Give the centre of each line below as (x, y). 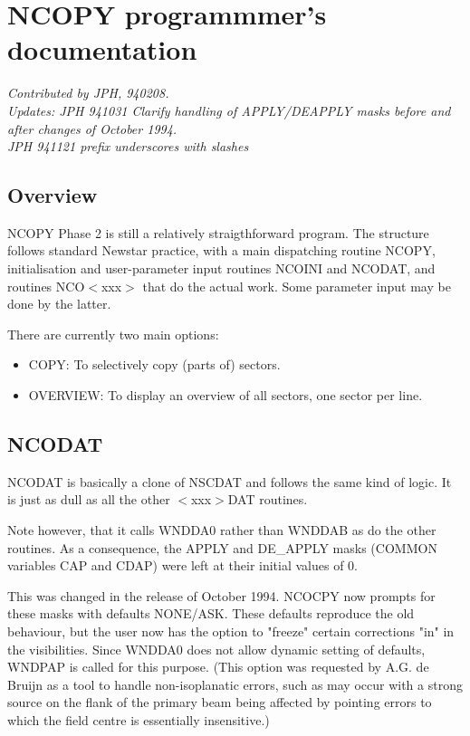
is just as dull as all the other (89, 499)
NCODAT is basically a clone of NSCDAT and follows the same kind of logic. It (230, 481)
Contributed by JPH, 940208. (88, 93)
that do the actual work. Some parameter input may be (297, 286)
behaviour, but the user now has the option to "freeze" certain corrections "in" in (231, 631)
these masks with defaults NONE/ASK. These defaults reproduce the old (211, 613)
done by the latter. (59, 304)
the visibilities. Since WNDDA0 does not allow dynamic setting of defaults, (216, 649)
